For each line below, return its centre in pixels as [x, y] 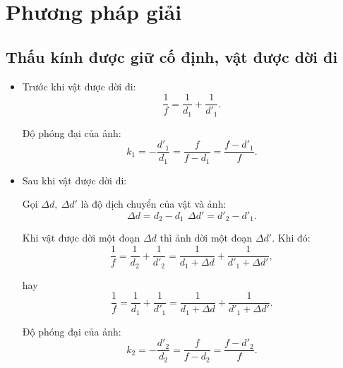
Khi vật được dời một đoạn [81, 238]
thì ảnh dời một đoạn [206, 238]
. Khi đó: [291, 238]
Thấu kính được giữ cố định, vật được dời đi [172, 56]
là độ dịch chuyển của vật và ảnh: [154, 204]
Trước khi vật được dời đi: [79, 86]
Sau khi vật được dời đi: [74, 180]
